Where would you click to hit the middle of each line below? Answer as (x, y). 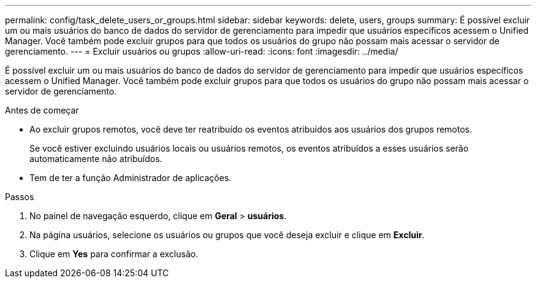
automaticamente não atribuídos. (96, 159)
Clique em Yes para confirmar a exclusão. (114, 254)
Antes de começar (42, 110)
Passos (20, 197)
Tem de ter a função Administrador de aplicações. (131, 178)
